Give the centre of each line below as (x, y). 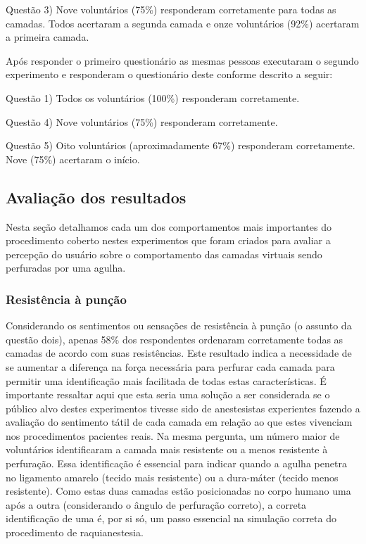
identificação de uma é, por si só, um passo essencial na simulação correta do (171, 518)
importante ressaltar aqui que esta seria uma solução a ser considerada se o (168, 394)
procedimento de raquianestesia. (75, 532)
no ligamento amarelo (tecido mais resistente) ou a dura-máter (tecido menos (172, 477)
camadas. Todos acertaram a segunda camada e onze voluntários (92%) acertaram (183, 23)
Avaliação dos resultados (96, 197)
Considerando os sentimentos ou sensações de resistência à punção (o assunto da (179, 325)
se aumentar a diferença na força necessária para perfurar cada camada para (170, 366)
